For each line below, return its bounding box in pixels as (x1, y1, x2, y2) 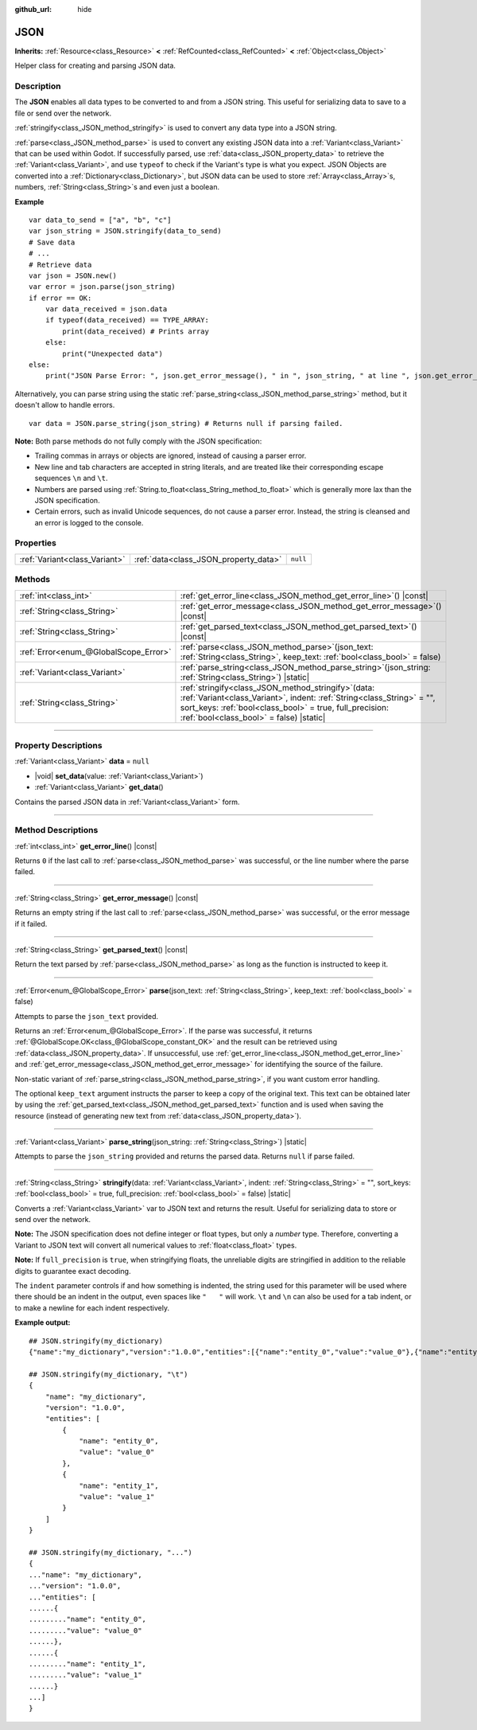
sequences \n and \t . (34, 474, 108, 483)
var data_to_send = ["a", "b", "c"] (29, 215, 172, 225)
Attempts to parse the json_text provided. (14, 1011, 159, 1021)
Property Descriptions (14, 740, 103, 751)
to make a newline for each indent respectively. (14, 1302, 170, 1313)
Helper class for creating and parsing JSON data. (14, 61, 176, 71)
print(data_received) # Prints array (62, 326, 210, 336)
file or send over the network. (14, 108, 112, 118)
